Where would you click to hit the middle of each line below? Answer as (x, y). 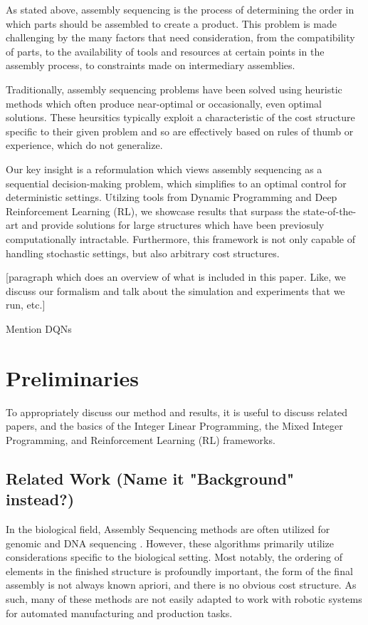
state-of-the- (330, 211)
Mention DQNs (39, 328)
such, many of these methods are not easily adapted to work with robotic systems (184, 598)
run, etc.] (26, 305)
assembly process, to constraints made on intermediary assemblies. (151, 65)
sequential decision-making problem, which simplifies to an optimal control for (176, 183)
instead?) (40, 499)
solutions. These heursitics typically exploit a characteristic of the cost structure (180, 117)
